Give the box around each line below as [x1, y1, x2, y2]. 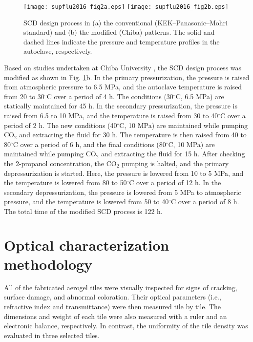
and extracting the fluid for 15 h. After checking [101, 149, 245, 159]
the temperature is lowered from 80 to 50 [4, 177, 127, 188]
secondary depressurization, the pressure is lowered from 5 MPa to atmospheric [4, 187, 241, 197]
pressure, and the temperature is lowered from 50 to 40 [4, 196, 169, 207]
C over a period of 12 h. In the [129, 177, 221, 188]
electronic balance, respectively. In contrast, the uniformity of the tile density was [4, 321, 248, 331]
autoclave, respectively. [23, 46, 92, 56]
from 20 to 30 [4, 91, 44, 101]
